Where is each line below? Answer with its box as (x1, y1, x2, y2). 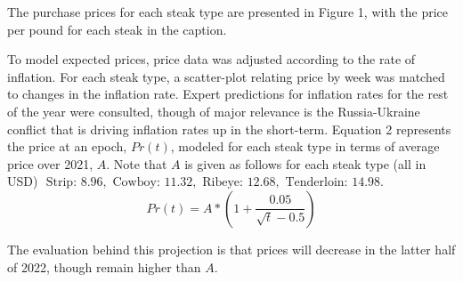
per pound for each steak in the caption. (7, 20, 227, 38)
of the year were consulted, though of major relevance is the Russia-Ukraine (7, 101, 420, 120)
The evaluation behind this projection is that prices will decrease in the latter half (7, 239, 456, 258)
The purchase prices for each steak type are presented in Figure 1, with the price (7, 3, 449, 20)
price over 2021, (7, 154, 93, 173)
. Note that (106, 154, 167, 173)
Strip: (45, 176, 77, 189)
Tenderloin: (285, 176, 348, 189)
